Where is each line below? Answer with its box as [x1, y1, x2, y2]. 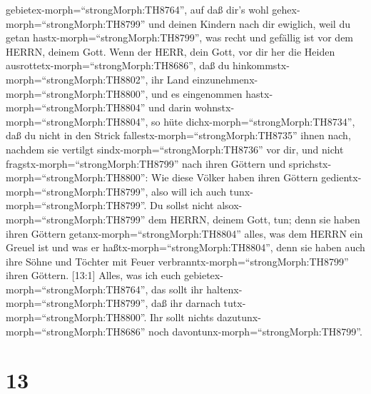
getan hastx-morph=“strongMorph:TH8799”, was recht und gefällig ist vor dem [6, 30, 354, 45]
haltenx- [206, 281, 243, 296]
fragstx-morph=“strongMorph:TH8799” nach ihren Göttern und [6, 156, 286, 171]
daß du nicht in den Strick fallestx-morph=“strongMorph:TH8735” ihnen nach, [6, 128, 351, 143]
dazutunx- [216, 310, 261, 325]
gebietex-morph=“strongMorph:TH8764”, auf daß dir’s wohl [6, 2, 269, 16]
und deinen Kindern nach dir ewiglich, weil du [148, 16, 350, 31]
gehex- [272, 2, 300, 16]
